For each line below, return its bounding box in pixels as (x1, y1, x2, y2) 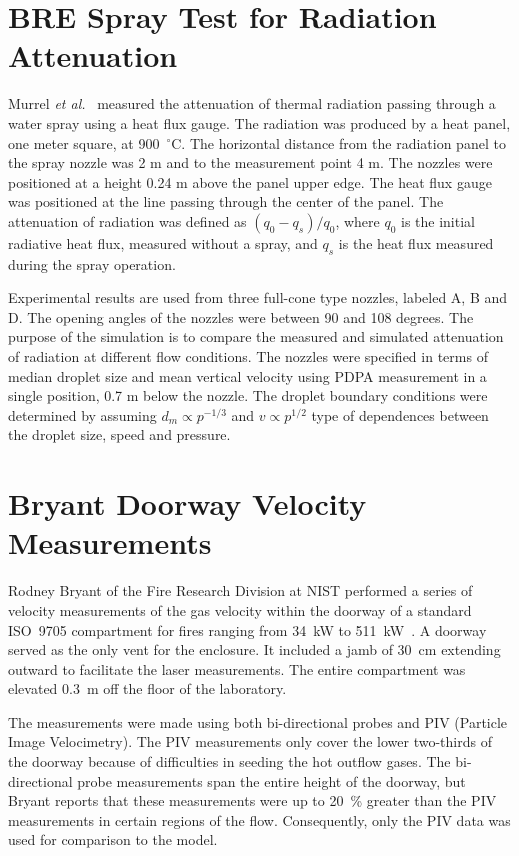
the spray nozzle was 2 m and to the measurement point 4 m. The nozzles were (8, 152, 493, 173)
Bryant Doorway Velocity (8, 483, 367, 524)
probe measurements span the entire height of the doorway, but (77, 770, 466, 791)
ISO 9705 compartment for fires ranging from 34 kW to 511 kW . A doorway (8, 619, 487, 640)
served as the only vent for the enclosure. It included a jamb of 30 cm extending (8, 639, 501, 660)
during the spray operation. (8, 253, 176, 274)
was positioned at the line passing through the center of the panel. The (8, 191, 444, 212)
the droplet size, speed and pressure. (8, 424, 231, 445)
